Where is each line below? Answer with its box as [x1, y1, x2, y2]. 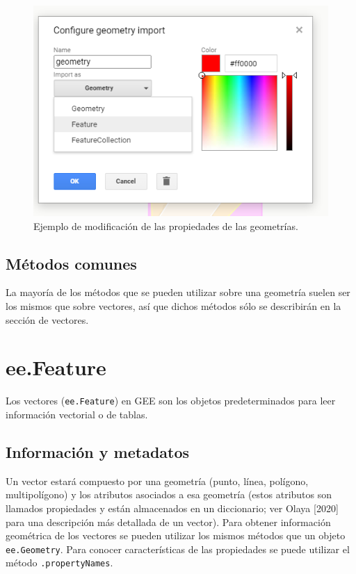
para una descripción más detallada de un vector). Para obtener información [6, 514, 331, 529]
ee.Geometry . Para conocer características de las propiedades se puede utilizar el [6, 541, 350, 556]
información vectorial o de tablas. [6, 407, 148, 422]
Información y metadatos [6, 441, 190, 463]
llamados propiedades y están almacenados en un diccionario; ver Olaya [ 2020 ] [6, 501, 339, 516]
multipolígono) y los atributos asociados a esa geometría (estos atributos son [6, 487, 332, 502]
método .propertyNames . [6, 555, 113, 570]
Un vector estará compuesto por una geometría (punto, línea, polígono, [6, 473, 309, 488]
